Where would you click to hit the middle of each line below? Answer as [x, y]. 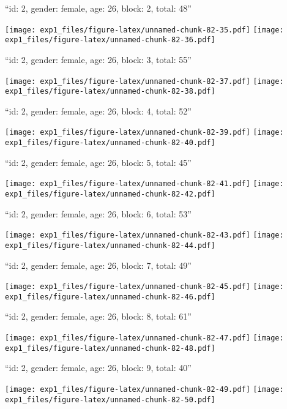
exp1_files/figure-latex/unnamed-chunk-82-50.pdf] [110, 400]
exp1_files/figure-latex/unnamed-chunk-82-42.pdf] [110, 194]
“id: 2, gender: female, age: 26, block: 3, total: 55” [98, 59]
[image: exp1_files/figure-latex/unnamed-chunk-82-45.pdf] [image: [144, 287]
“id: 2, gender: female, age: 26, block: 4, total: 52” [98, 111]
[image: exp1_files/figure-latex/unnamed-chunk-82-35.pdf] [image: [144, 30]
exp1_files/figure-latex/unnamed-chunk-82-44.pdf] [110, 245]
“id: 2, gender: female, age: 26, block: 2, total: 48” [98, 8]
